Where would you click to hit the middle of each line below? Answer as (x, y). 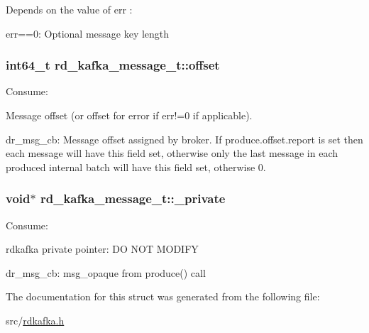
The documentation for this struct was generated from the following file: (163, 296)
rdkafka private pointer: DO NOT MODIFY (102, 249)
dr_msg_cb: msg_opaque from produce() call (106, 272)
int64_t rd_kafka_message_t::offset (113, 65)
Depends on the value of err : (69, 9)
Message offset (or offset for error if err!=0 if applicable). (129, 115)
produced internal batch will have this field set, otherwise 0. (136, 166)
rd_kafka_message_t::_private (133, 198)
